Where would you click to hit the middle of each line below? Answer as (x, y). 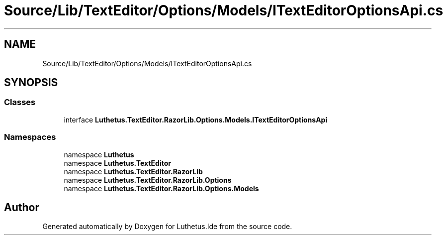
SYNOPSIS (31, 83)
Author (22, 207)
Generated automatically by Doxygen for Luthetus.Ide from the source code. (167, 227)
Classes (20, 102)
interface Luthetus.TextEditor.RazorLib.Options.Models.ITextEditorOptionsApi (196, 119)
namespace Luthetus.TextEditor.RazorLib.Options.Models (161, 188)
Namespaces (30, 137)
